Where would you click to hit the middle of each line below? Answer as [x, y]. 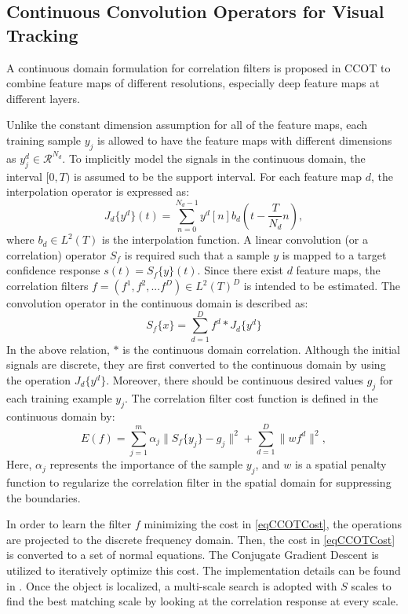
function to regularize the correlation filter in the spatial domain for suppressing [199, 482]
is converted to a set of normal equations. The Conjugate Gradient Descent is [193, 555]
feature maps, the [338, 270]
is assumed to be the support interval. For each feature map [218, 176]
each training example [59, 397]
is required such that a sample [197, 254]
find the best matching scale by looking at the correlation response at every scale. [202, 601]
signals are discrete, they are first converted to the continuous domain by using [196, 364]
